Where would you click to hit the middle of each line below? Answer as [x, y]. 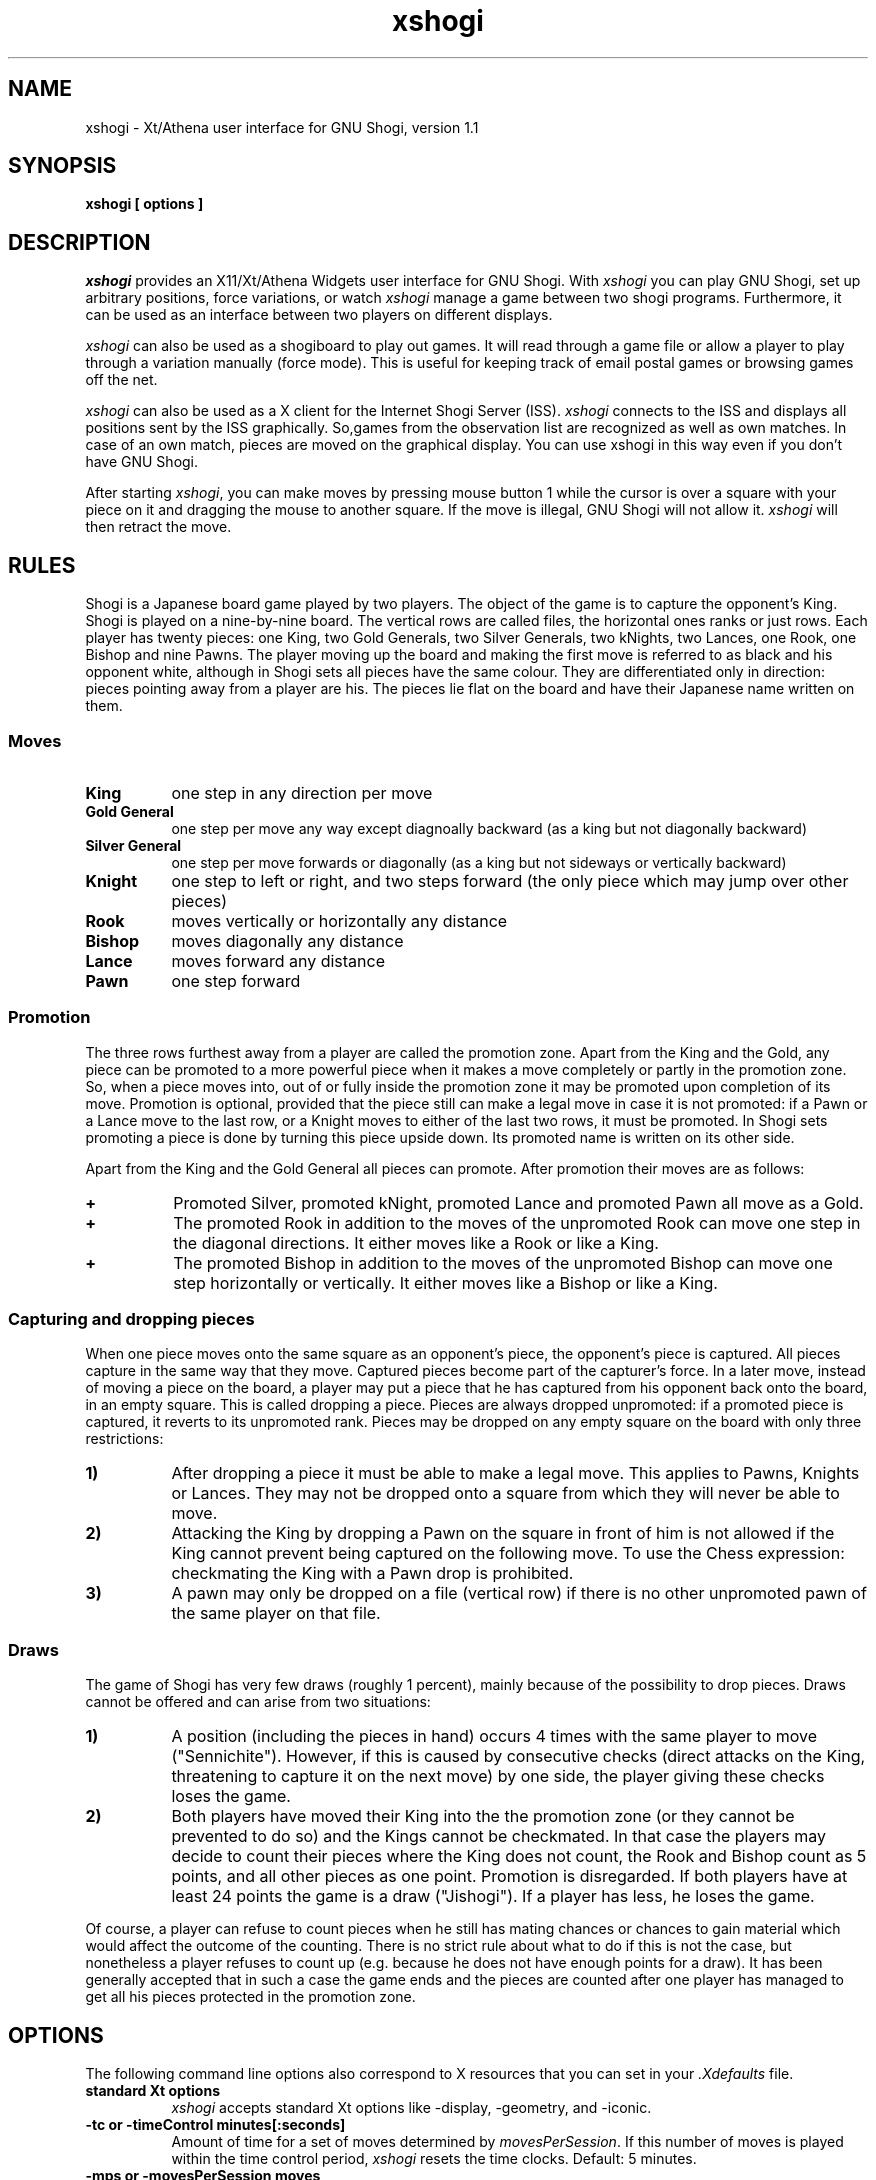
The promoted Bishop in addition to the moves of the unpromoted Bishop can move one [503, 1262]
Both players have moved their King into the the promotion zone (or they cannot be [483, 1816]
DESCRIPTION [79, 242]
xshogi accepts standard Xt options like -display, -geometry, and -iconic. [411, 2107]
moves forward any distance [278, 960]
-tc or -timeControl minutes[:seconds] [215, 2124]
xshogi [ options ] [144, 204]
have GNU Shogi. [142, 462]
